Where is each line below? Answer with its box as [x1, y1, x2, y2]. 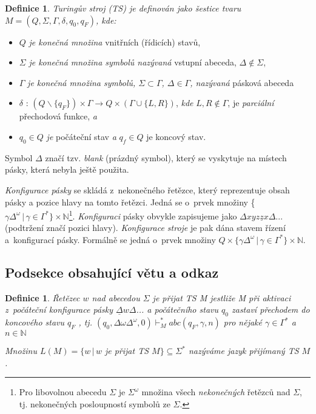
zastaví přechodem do [231, 303, 310, 316]
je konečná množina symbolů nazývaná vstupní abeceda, [29, 56, 237, 68]
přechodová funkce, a [19, 110, 97, 122]
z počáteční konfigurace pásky [5, 303, 113, 316]
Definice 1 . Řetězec [5, 291, 80, 304]
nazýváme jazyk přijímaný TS [188, 344, 299, 357]
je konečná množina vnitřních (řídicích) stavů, [29, 35, 201, 48]
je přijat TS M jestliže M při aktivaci [152, 291, 291, 304]
